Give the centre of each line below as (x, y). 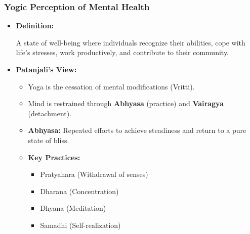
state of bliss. (49, 140)
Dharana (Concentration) (79, 191)
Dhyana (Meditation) (73, 208)
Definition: (35, 26)
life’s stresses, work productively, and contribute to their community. (122, 52)
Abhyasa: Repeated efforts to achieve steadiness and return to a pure (137, 130)
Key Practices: (54, 157)
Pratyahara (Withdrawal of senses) (94, 174)
